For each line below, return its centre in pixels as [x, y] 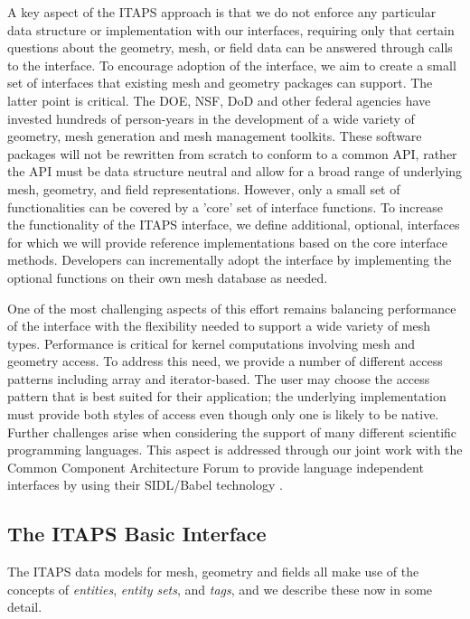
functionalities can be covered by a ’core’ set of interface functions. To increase [225, 206]
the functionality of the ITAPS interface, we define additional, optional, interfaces [234, 225]
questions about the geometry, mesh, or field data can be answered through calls [230, 47]
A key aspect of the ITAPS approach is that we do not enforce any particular [222, 12]
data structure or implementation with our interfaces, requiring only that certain [231, 29]
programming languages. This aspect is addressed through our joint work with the [235, 450]
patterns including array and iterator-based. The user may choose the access [219, 378]
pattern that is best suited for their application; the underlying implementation [227, 396]
